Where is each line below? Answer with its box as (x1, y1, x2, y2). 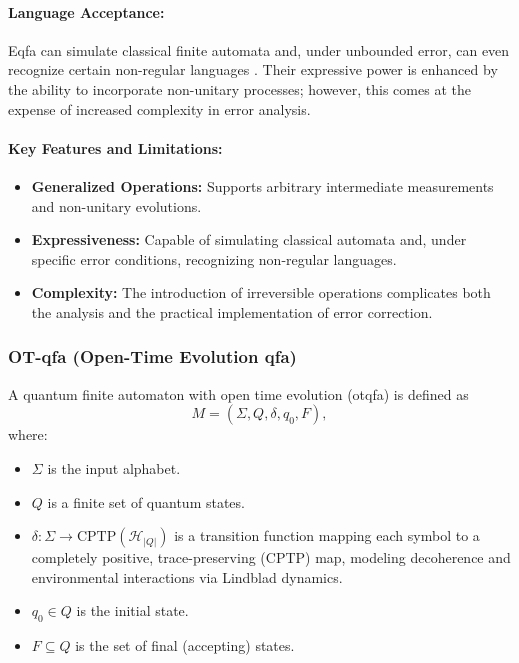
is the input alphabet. (47, 457, 181, 478)
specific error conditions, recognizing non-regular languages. (31, 248, 397, 269)
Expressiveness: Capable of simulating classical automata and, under (31, 229, 467, 250)
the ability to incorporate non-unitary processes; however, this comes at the (8, 78, 471, 99)
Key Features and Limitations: (8, 137, 223, 158)
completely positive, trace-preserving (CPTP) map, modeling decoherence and (31, 547, 511, 568)
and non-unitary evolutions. (31, 195, 202, 216)
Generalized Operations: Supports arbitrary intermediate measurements (31, 175, 494, 196)
